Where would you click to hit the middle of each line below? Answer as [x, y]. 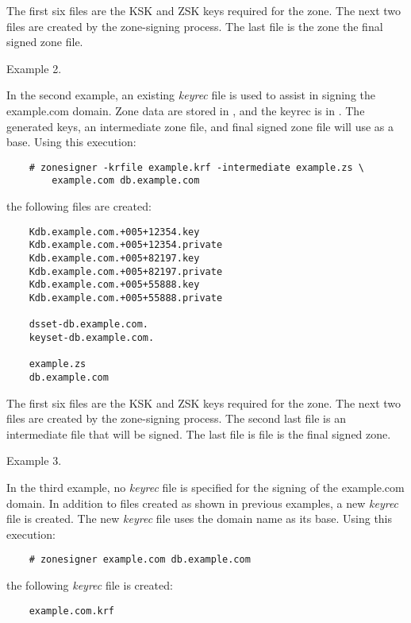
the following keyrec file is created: [90, 584]
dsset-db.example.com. [88, 325]
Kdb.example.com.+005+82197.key [114, 258]
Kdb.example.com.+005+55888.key [114, 285]
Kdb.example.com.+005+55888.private [126, 298]
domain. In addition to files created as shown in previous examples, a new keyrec [203, 503]
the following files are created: [79, 206]
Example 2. [34, 68]
